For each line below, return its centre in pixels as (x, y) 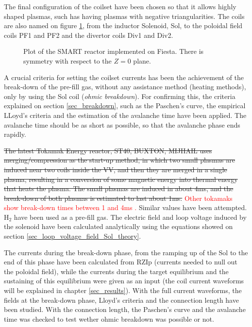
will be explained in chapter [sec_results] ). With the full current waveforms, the (123, 290)
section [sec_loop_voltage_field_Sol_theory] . (73, 236)
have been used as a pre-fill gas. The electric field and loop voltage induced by (130, 217)
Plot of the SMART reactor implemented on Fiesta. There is (114, 51)
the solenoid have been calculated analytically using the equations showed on (118, 226)
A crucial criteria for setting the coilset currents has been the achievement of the (124, 77)
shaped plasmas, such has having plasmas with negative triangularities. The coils (124, 16)
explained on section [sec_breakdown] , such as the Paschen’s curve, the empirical (125, 106)
